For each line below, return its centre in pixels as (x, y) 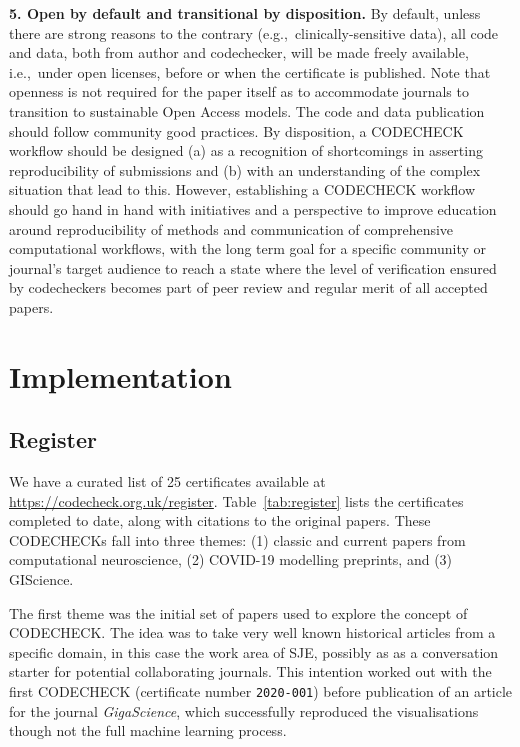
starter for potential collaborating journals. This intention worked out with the (250, 671)
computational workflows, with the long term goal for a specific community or (248, 248)
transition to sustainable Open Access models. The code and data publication (247, 110)
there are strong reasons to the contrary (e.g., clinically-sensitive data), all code (254, 32)
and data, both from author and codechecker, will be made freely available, (239, 52)
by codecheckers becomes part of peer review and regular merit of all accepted (248, 287)
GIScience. (41, 579)
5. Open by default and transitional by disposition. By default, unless (245, 13)
